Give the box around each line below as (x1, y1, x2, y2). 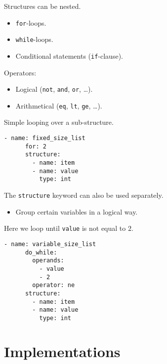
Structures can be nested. (4, 1, 81, 11)
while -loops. (15, 34, 53, 44)
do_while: (25, 249, 57, 256)
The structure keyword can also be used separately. (4, 190, 164, 200)
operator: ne (32, 282, 75, 289)
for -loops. (15, 17, 46, 28)
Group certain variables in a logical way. (15, 206, 138, 217)
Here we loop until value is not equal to (4, 223, 126, 233)
